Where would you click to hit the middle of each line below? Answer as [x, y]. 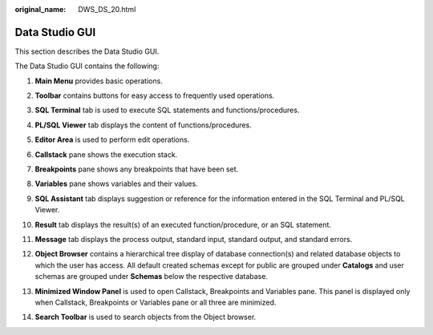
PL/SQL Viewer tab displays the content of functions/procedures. [143, 125]
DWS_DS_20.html [107, 9]
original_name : [40, 9]
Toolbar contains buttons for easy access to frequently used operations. [155, 95]
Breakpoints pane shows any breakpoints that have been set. [137, 169]
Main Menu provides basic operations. [99, 81]
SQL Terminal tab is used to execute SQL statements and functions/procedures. [167, 110]
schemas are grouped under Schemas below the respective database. [152, 276]
